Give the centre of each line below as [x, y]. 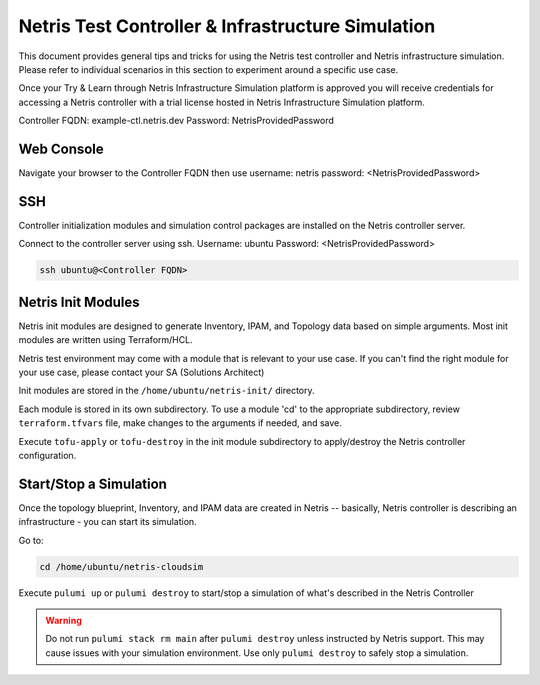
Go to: [31, 540]
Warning [63, 620]
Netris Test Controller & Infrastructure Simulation [227, 26]
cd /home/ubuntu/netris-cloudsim [121, 566]
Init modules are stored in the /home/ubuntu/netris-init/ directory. [166, 391]
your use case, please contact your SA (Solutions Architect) [141, 372]
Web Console [61, 148]
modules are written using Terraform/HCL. [106, 340]
